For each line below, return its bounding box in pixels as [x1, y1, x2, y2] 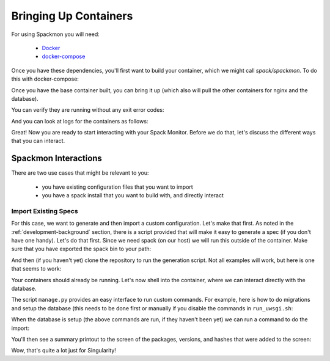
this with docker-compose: [11, 75, 79, 82]
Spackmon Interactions [11, 153, 102, 164]
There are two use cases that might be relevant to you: [11, 169, 149, 177]
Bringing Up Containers [11, 9, 133, 23]
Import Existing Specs [11, 206, 79, 215]
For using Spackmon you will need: [11, 31, 100, 38]
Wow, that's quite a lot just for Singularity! [11, 347, 116, 354]
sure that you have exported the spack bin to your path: [11, 245, 152, 253]
